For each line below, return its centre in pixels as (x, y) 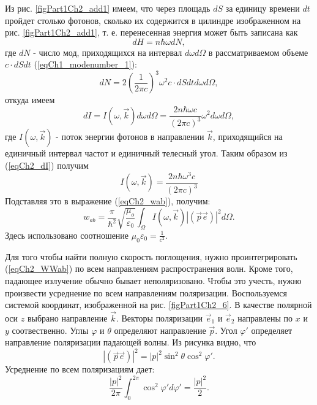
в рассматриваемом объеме (258, 52)
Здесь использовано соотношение (67, 235)
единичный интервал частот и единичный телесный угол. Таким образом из (146, 153)
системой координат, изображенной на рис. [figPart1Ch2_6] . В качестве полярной (158, 305)
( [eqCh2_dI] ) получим (47, 165)
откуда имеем (30, 100)
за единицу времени (263, 8)
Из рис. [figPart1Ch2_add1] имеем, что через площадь (108, 8)
